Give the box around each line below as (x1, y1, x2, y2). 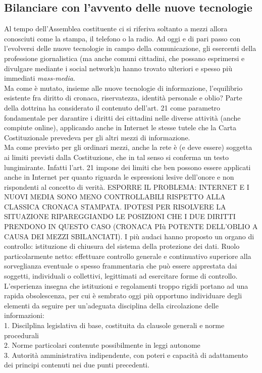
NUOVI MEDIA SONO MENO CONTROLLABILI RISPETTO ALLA (4, 191, 226, 202)
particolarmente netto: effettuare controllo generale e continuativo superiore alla (4, 250, 251, 261)
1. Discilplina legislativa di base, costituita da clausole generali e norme (4, 320, 225, 331)
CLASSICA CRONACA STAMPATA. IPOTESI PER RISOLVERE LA (4, 201, 226, 211)
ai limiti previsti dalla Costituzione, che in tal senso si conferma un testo (4, 151, 229, 162)
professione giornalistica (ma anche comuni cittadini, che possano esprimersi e (4, 52, 245, 63)
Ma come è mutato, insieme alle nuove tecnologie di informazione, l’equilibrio (4, 82, 243, 93)
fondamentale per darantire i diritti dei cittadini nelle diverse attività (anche (4, 112, 241, 123)
